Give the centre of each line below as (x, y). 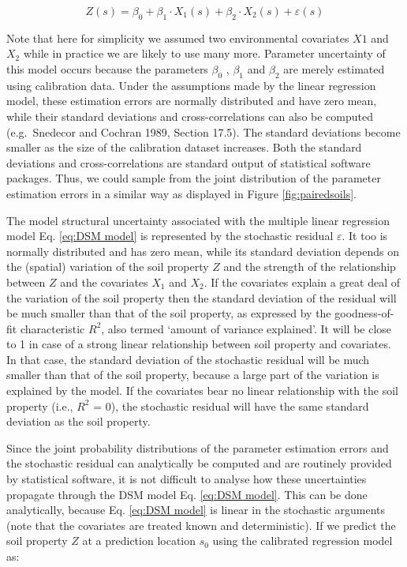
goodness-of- (364, 313)
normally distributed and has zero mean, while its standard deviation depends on (203, 251)
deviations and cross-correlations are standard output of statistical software (189, 162)
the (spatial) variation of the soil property (108, 267)
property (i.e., (40, 406)
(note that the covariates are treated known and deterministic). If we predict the (201, 525)
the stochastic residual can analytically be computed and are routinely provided (199, 463)
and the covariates (104, 282)
